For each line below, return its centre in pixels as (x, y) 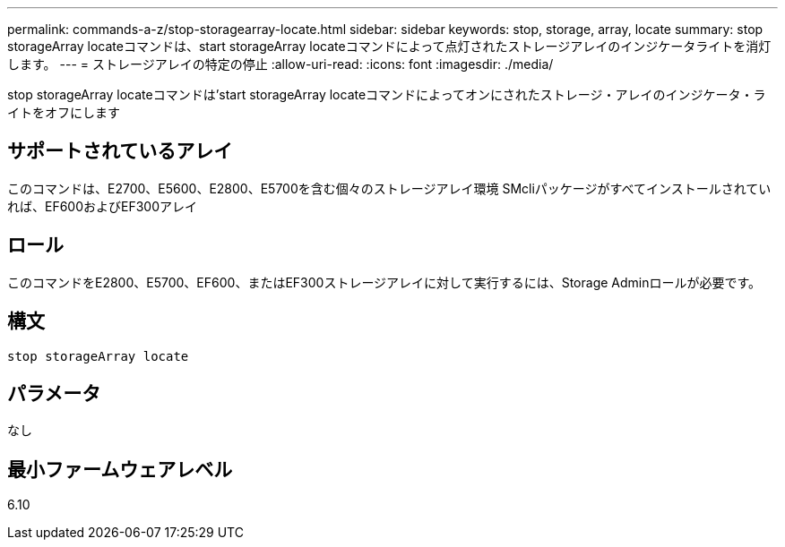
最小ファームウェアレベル (120, 469)
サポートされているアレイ (120, 151)
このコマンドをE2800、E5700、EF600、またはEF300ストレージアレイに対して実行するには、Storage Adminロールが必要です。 (384, 282)
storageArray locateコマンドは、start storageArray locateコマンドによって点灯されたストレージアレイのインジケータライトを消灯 (389, 46)
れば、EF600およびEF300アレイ (103, 206)
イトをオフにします (64, 112)
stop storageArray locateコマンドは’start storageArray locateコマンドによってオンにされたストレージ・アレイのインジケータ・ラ (387, 94)
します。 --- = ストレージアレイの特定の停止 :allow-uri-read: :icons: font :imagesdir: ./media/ (280, 64)
